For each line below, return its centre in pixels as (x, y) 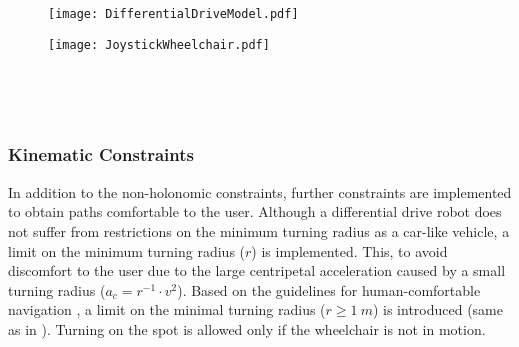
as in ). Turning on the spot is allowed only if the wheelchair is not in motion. (247, 328)
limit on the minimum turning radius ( (127, 250)
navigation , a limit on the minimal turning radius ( (167, 309)
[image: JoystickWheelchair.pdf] (159, 44)
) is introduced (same (437, 309)
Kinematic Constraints (101, 154)
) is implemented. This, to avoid (349, 250)
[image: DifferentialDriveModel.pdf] (173, 14)
